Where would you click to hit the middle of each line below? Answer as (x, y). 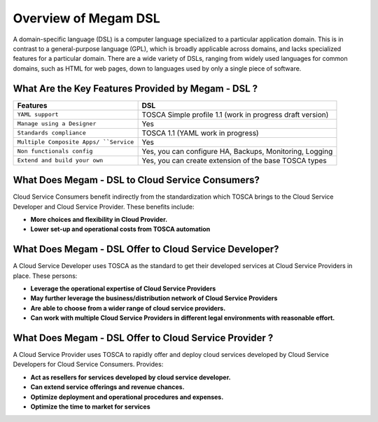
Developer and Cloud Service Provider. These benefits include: (104, 206)
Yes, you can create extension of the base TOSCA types (234, 160)
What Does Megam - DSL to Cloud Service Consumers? (136, 180)
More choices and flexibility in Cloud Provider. (99, 219)
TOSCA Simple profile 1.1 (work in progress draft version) (235, 114)
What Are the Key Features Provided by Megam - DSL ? (135, 89)
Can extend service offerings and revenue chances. (107, 387)
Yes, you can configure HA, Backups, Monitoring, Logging (237, 151)
